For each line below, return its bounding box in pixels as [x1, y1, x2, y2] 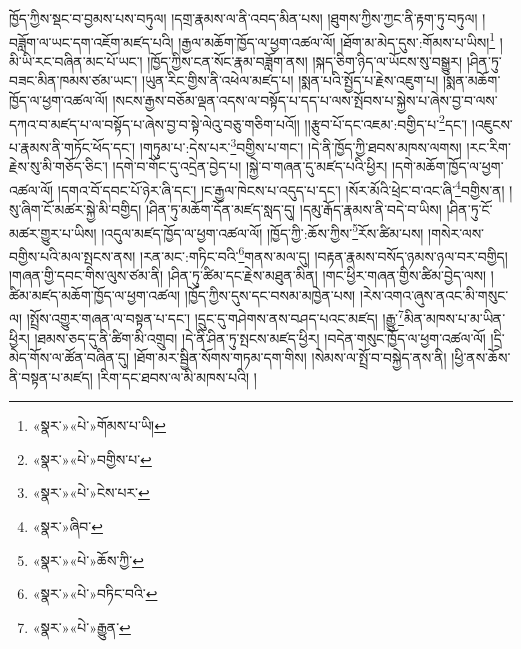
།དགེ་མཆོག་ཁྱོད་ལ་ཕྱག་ [391, 156, 504, 177]
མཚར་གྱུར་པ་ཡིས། [9, 222, 97, 243]
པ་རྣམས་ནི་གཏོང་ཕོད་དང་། [9, 136, 136, 157]
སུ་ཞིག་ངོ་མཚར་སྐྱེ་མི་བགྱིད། [9, 198, 142, 219]
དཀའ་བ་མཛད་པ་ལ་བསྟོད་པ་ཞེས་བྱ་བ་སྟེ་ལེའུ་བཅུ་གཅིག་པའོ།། [9, 113, 300, 134]
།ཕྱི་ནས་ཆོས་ [451, 347, 511, 368]
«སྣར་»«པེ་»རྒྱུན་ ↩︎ [32, 616, 131, 637]
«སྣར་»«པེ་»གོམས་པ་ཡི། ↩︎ [32, 415, 166, 436]
